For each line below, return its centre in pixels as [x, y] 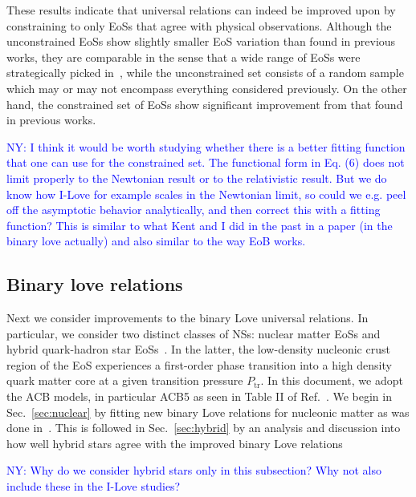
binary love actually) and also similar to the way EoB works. [156, 241]
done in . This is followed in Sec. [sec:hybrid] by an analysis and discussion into [204, 428]
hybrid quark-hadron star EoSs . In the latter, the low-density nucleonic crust [198, 349]
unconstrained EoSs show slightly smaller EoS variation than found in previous [201, 41]
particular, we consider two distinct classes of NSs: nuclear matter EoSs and [194, 333]
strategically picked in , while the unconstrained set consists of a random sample [205, 73]
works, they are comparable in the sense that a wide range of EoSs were [184, 57]
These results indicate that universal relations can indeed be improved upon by [201, 10]
